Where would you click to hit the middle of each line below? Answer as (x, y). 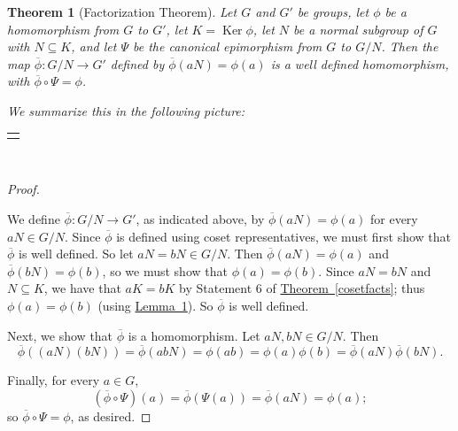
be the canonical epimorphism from (227, 46)
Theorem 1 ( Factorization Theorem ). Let (122, 12)
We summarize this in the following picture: (126, 110)
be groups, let (333, 12)
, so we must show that (165, 270)
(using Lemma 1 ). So (155, 305)
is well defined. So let (76, 254)
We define (34, 219)
